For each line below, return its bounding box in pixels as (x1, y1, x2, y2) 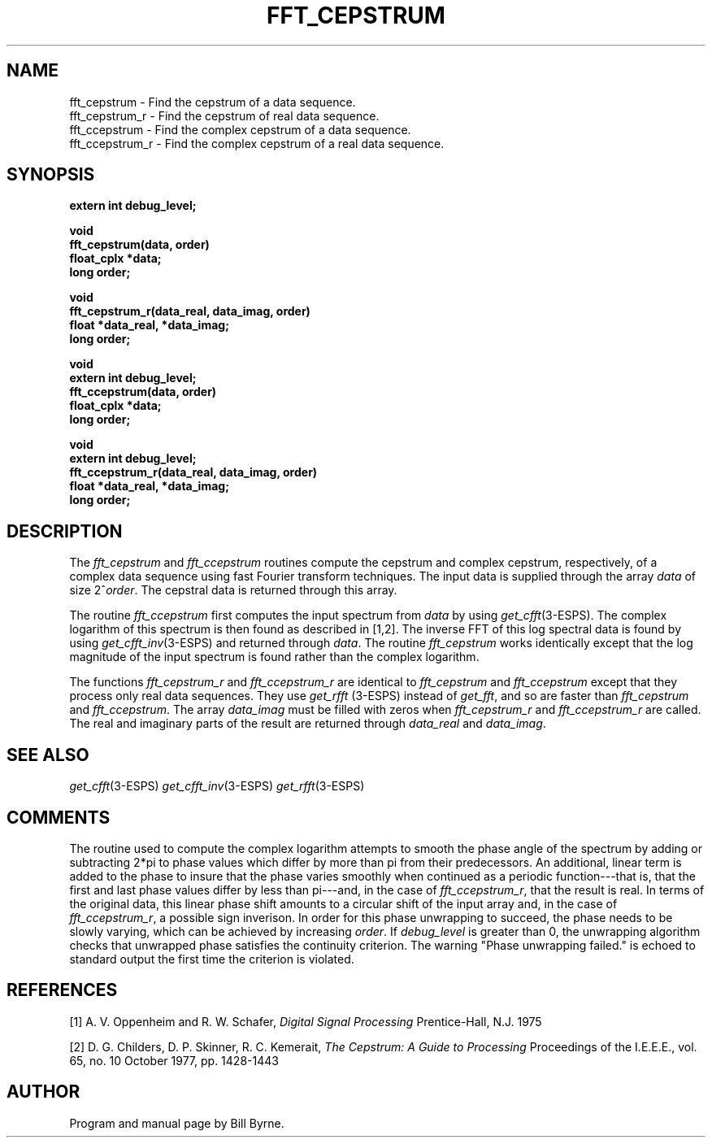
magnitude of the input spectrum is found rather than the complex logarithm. (69, 650, 480, 664)
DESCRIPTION (7, 520, 123, 542)
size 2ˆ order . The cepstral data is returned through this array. (69, 583, 397, 598)
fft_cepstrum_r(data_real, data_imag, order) (69, 304, 310, 319)
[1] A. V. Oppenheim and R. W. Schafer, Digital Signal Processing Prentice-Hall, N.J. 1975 (69, 1014, 542, 1029)
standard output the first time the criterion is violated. (69, 951, 354, 966)
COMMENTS (7, 807, 111, 828)
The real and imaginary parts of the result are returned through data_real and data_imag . (69, 716, 546, 731)
